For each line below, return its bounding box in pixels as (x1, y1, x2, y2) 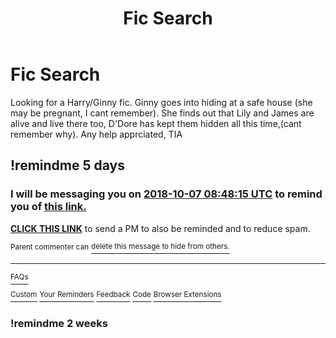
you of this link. (10, 200, 87, 214)
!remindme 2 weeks (10, 316, 108, 330)
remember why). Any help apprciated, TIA (10, 128, 183, 140)
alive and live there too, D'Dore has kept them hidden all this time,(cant (10, 117, 302, 129)
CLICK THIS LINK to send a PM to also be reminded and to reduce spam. (10, 222, 311, 234)
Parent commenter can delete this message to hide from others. (10, 242, 230, 252)
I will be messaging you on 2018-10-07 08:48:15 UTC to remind (10, 187, 323, 201)
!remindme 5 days (10, 157, 125, 174)
